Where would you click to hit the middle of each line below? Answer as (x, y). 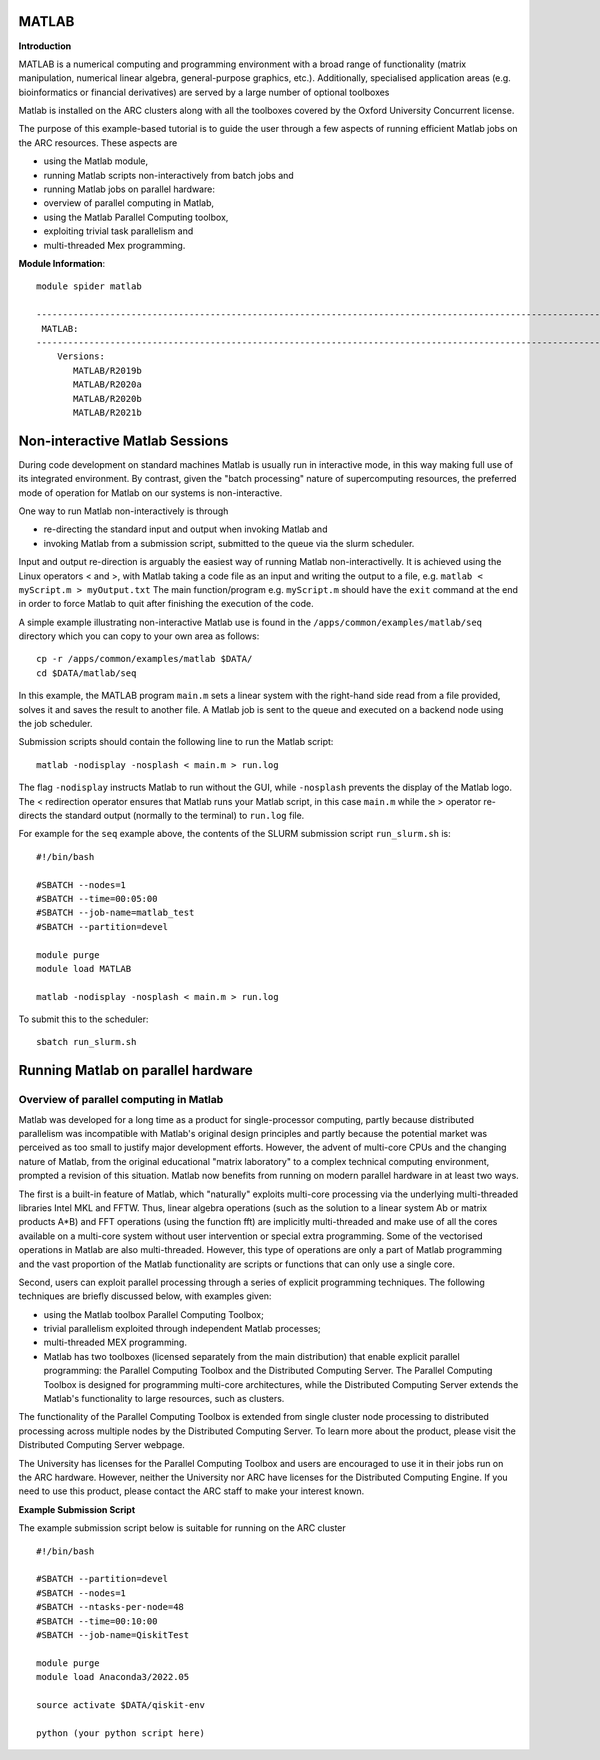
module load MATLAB (84, 968)
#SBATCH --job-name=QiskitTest (113, 1634)
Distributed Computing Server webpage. (101, 1445)
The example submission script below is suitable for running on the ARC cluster (182, 1528)
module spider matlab (89, 286)
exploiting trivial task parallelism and (118, 231)
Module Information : (62, 263)
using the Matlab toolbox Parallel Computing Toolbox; (153, 1314)
